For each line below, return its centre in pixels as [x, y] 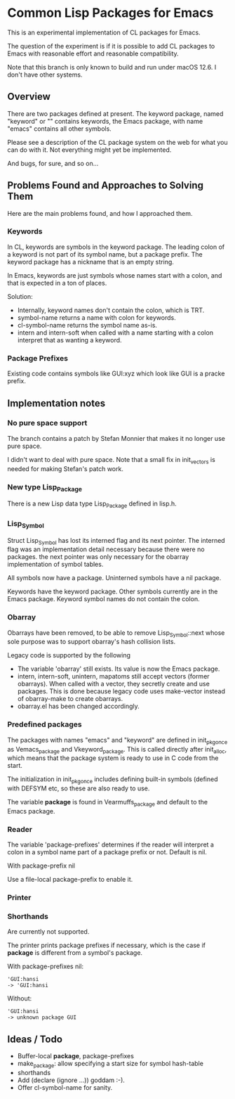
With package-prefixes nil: [46, 966]
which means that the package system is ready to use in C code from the [113, 758]
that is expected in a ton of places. [57, 283]
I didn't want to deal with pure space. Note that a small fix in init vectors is [111, 460]
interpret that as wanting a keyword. [69, 340]
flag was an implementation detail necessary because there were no [106, 549]
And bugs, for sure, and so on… [53, 163]
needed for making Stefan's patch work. [66, 468]
